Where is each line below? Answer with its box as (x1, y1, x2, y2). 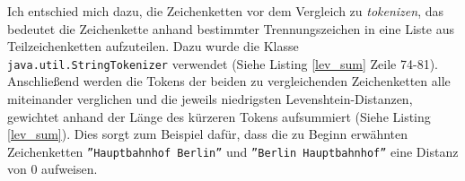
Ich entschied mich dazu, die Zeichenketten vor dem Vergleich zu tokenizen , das (7, 2, 444, 20)
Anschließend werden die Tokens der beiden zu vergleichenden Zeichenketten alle (7, 72, 451, 90)
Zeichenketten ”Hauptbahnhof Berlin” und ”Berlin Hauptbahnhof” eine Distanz (7, 142, 459, 160)
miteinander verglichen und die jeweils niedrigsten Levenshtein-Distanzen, (7, 90, 413, 108)
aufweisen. (41, 159, 98, 178)
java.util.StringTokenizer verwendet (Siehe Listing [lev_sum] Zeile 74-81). (7, 54, 438, 73)
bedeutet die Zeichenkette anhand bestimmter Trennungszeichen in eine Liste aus (7, 19, 454, 38)
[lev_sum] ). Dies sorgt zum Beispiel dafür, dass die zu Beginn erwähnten (7, 125, 408, 143)
